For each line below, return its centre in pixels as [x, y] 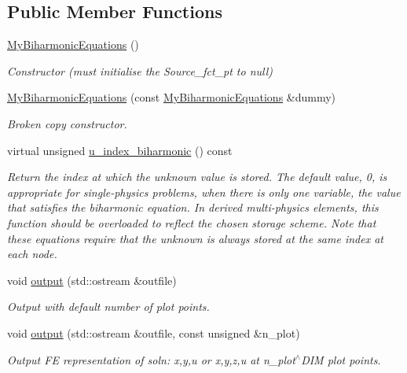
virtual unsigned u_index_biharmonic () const [120, 150]
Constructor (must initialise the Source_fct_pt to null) [140, 70]
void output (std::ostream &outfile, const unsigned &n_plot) [154, 332]
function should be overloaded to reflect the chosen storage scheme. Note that [192, 222]
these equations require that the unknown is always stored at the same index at [195, 238]
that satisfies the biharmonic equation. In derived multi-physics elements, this [193, 207]
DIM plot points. [341, 359]
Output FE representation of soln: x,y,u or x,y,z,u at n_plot [151, 359]
